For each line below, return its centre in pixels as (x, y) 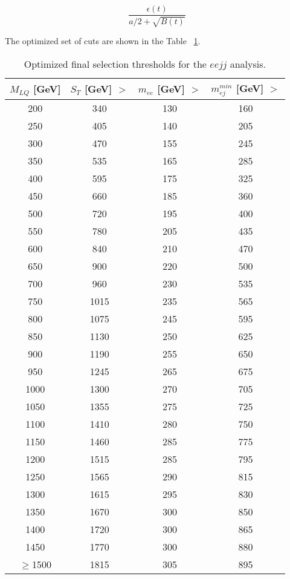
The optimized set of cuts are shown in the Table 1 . (103, 41)
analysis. (248, 64)
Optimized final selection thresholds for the (115, 64)
